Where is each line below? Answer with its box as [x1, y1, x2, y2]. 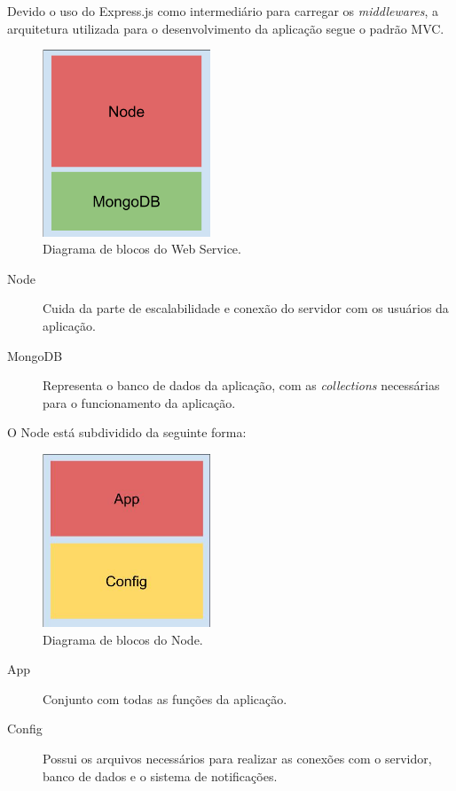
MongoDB [7, 346, 63, 364]
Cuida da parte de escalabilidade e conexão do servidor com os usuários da [43, 299, 449, 317]
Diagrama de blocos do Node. [43, 630, 203, 648]
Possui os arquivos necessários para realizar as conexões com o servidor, [43, 749, 432, 768]
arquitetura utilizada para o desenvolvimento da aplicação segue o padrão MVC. [7, 19, 444, 37]
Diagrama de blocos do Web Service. [43, 239, 241, 258]
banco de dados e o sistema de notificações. [43, 766, 278, 785]
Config [7, 719, 43, 738]
